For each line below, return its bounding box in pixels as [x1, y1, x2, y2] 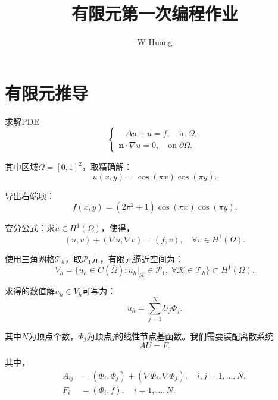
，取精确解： [82, 160, 133, 173]
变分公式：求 [5, 222, 55, 234]
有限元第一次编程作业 [71, 1, 238, 26]
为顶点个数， [28, 329, 79, 342]
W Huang [137, 36, 173, 48]
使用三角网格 [5, 252, 55, 264]
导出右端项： [5, 189, 55, 201]
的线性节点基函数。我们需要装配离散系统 [115, 329, 274, 342]
